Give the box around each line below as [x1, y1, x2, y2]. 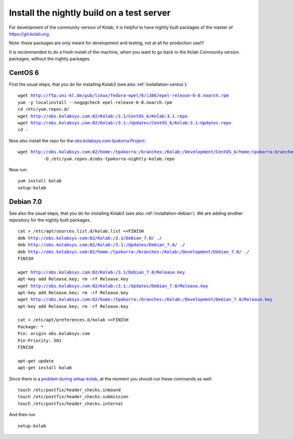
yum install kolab [18, 178, 62, 184]
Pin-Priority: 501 [18, 338, 62, 343]
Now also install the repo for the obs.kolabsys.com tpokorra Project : [9, 138, 146, 143]
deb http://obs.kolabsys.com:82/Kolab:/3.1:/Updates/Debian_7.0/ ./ [18, 242, 185, 248]
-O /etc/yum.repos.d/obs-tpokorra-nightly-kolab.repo [43, 156, 175, 161]
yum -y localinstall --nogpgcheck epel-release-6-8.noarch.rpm [18, 100, 172, 105]
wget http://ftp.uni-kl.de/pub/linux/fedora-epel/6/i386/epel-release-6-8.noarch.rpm [18, 93, 229, 99]
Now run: [9, 166, 28, 173]
